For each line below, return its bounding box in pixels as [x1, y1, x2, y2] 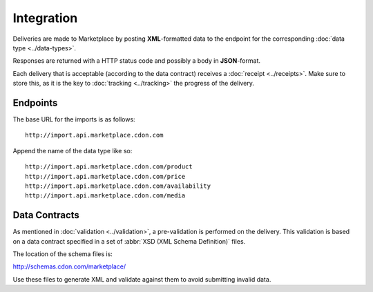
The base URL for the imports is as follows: [12, 115, 135, 124]
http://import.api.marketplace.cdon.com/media [25, 192, 186, 199]
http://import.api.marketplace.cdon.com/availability [25, 182, 211, 190]
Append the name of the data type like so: [12, 146, 133, 155]
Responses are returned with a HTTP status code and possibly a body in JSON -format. [12, 57, 260, 65]
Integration [12, 10, 78, 26]
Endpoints [12, 97, 58, 108]
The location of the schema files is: [12, 250, 113, 258]
